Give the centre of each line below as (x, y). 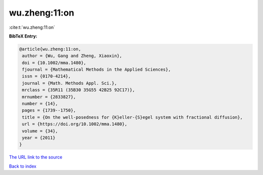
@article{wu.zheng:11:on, (50, 49)
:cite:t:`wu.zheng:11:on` (32, 27)
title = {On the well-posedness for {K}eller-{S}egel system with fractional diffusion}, (132, 117)
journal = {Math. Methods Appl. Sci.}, (69, 83)
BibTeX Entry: (23, 36)
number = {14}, (40, 104)
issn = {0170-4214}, (47, 76)
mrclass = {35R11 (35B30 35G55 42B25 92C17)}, (78, 90)
